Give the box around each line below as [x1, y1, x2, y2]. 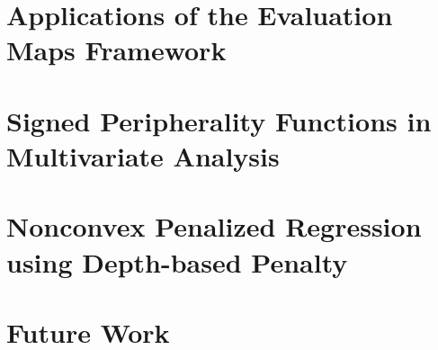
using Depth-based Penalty [6, 243, 348, 280]
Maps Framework [6, 31, 227, 68]
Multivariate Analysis [6, 137, 280, 174]
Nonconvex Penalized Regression [6, 208, 422, 245]
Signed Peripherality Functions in [6, 102, 432, 139]
